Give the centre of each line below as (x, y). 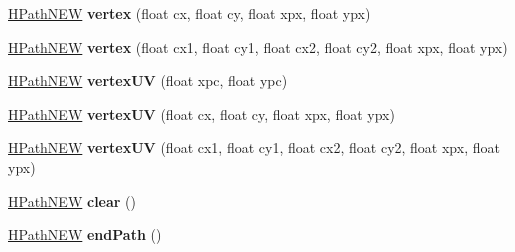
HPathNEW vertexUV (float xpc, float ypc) (148, 80)
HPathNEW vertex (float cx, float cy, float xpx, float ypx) (189, 13)
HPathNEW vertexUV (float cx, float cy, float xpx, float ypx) (201, 113)
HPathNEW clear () (72, 200)
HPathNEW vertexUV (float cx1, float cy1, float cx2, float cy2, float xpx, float (254, 147)
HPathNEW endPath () (85, 234)
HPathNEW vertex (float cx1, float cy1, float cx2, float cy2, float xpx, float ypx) (258, 46)
